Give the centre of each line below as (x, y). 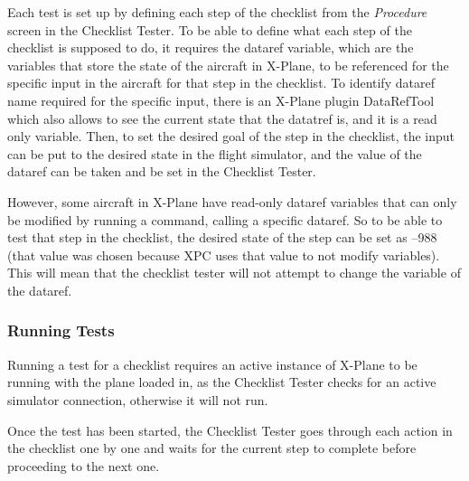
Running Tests (61, 330)
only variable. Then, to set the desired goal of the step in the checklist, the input (231, 136)
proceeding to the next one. (84, 465)
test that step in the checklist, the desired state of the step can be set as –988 (222, 237)
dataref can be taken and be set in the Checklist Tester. (162, 171)
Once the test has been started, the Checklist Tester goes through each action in (230, 430)
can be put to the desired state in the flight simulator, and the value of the (215, 153)
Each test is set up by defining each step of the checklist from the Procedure (217, 12)
